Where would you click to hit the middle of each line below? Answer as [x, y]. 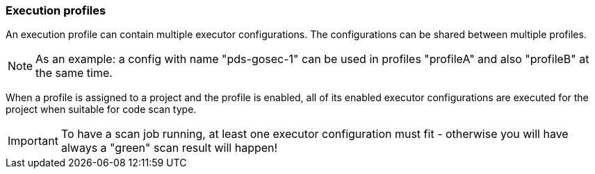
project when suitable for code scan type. [101, 110]
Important [33, 141]
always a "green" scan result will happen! [169, 148]
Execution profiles [56, 10]
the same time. [74, 73]
